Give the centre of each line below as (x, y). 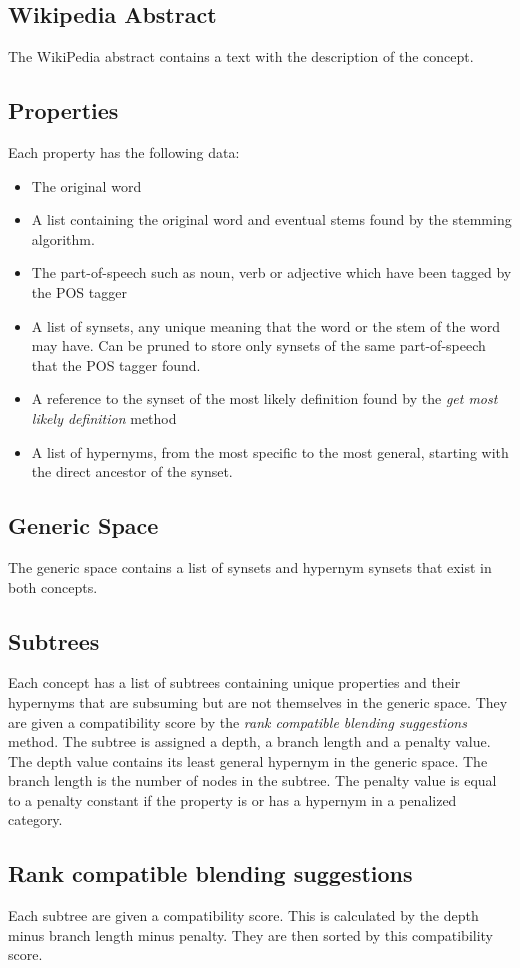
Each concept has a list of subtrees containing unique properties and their (234, 682)
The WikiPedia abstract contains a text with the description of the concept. (241, 56)
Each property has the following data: (124, 152)
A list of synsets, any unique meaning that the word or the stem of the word (266, 325)
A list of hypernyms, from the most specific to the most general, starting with (270, 451)
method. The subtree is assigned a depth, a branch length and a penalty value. (249, 741)
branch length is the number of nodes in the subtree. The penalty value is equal (252, 780)
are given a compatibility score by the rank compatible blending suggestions (237, 721)
